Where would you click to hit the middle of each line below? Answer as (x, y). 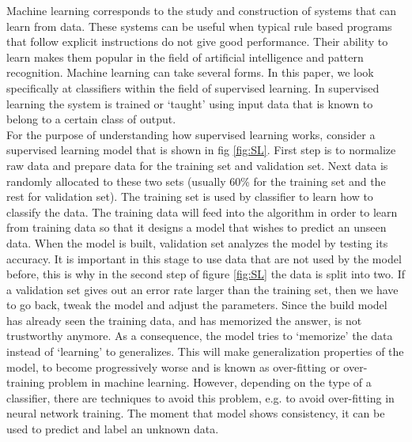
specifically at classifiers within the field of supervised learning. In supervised (193, 87)
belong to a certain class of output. (91, 119)
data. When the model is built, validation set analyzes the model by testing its (197, 242)
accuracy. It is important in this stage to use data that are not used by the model (204, 258)
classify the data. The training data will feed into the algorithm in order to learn (202, 212)
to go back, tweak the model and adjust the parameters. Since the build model (197, 305)
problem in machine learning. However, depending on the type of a (210, 382)
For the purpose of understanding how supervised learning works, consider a (191, 134)
